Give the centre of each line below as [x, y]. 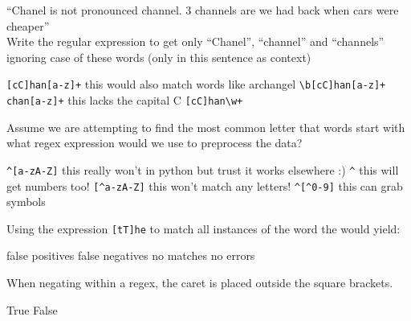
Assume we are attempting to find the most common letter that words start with [206, 127]
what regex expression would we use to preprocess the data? [155, 143]
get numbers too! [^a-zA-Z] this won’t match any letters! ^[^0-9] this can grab [205, 185]
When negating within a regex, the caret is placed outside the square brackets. [200, 283]
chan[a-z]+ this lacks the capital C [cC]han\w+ [125, 100]
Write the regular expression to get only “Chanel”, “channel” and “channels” [195, 41]
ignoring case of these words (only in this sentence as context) [159, 57]
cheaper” [28, 25]
